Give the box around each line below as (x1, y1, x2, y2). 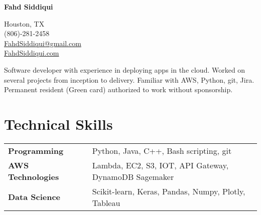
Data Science (8, 191, 61, 203)
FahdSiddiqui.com (4, 48, 59, 58)
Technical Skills (4, 113, 113, 134)
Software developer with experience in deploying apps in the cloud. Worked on (4, 64, 245, 75)
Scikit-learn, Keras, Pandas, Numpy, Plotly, (92, 185, 245, 197)
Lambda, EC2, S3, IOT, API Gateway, (92, 159, 229, 171)
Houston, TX (4, 18, 45, 29)
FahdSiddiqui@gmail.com (4, 38, 81, 48)
